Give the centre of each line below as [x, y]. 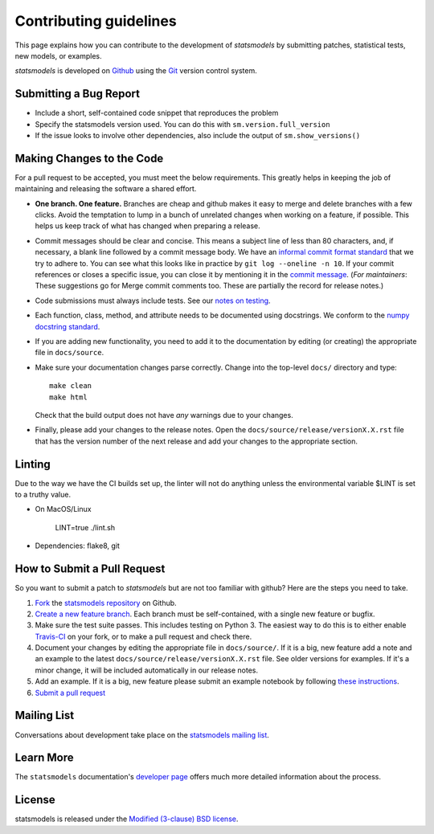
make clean [71, 386]
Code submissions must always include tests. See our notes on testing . [153, 300]
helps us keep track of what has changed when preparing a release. [147, 226]
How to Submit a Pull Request [90, 569]
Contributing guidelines [96, 21]
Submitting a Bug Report [78, 94]
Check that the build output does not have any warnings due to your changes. [164, 415]
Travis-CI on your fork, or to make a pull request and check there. [143, 636]
